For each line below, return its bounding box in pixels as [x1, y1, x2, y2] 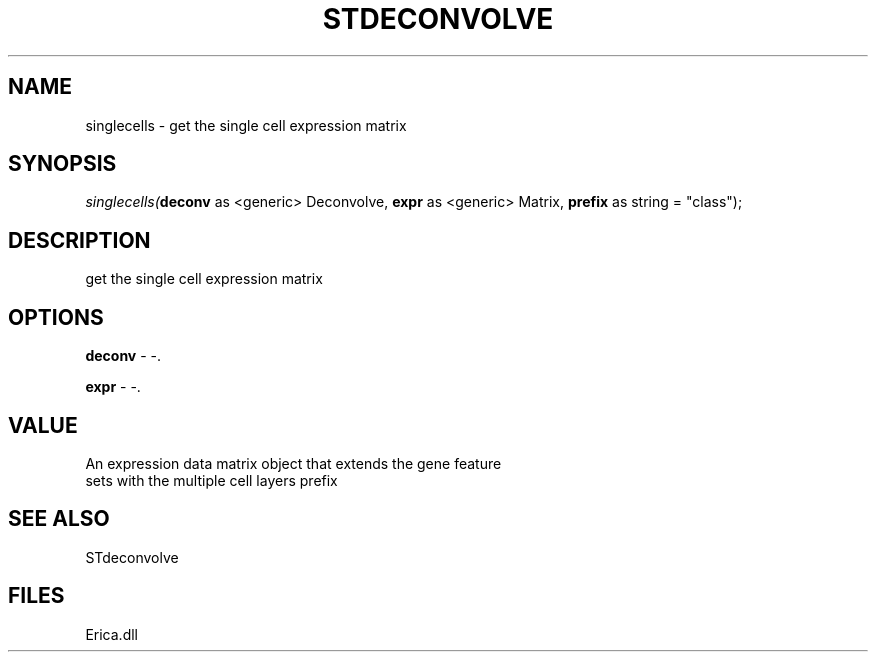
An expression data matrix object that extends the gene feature [85, 454, 502, 472]
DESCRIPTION [8, 227, 151, 253]
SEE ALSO [8, 506, 110, 532]
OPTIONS [8, 304, 104, 330]
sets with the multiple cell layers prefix [85, 471, 338, 489]
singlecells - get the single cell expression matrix [85, 116, 407, 134]
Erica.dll [85, 625, 138, 643]
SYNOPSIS [8, 151, 117, 177]
